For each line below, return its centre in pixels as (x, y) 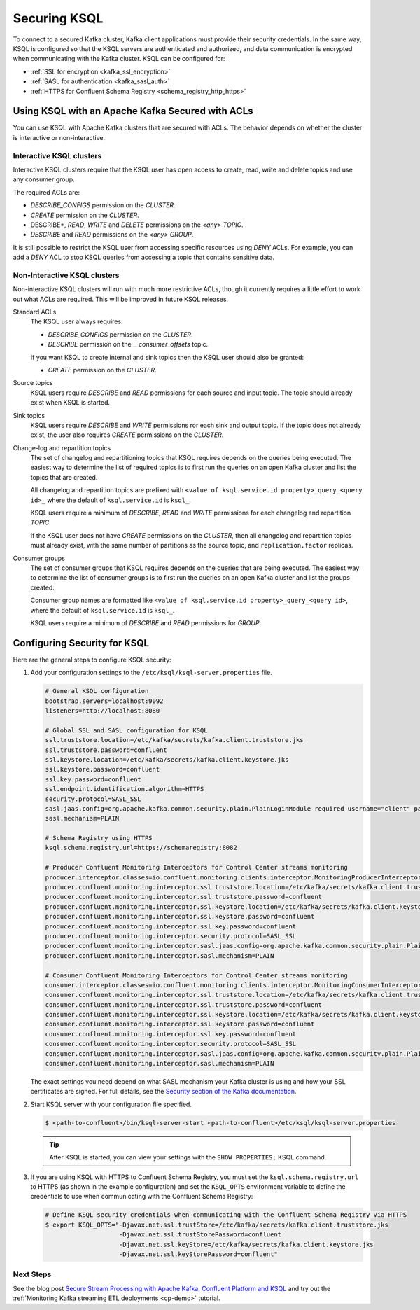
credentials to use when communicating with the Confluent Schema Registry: (142, 1197)
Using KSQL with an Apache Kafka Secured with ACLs (133, 111)
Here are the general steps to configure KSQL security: (92, 660)
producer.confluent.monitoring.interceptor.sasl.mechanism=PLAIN (160, 955)
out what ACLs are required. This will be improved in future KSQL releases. (121, 299)
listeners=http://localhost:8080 (103, 710)
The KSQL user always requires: (77, 321)
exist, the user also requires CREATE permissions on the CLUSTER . (127, 435)
